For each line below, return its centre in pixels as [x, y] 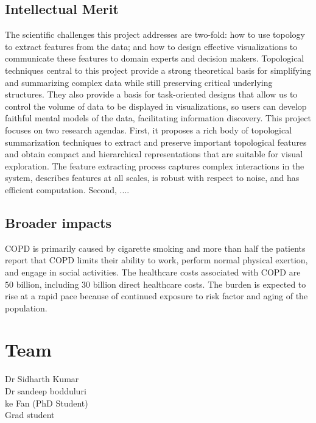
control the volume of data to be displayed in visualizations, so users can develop [156, 106]
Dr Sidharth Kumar [42, 379]
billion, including [47, 284]
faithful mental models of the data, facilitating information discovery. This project [158, 118]
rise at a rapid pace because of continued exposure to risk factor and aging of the [156, 296]
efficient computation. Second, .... [67, 189]
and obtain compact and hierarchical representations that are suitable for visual [154, 154]
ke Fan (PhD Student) [47, 403]
